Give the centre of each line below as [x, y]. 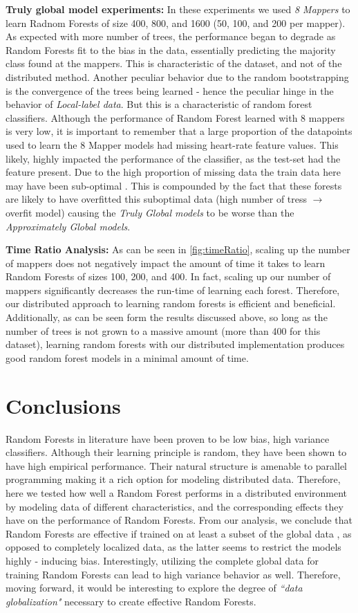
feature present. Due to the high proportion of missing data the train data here [173, 172]
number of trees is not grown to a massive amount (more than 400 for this [163, 330]
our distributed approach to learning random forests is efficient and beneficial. [171, 303]
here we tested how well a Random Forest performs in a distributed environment [177, 492]
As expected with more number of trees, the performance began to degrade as [171, 36]
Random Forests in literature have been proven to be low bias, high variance [168, 438]
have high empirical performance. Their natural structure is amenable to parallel [176, 465]
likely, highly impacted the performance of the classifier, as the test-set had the [173, 158]
